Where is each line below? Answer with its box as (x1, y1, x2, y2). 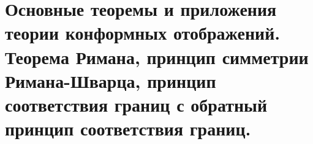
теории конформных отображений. (5, 20, 281, 45)
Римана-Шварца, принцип (5, 68, 216, 93)
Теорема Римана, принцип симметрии (5, 44, 309, 69)
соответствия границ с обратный (5, 92, 268, 117)
